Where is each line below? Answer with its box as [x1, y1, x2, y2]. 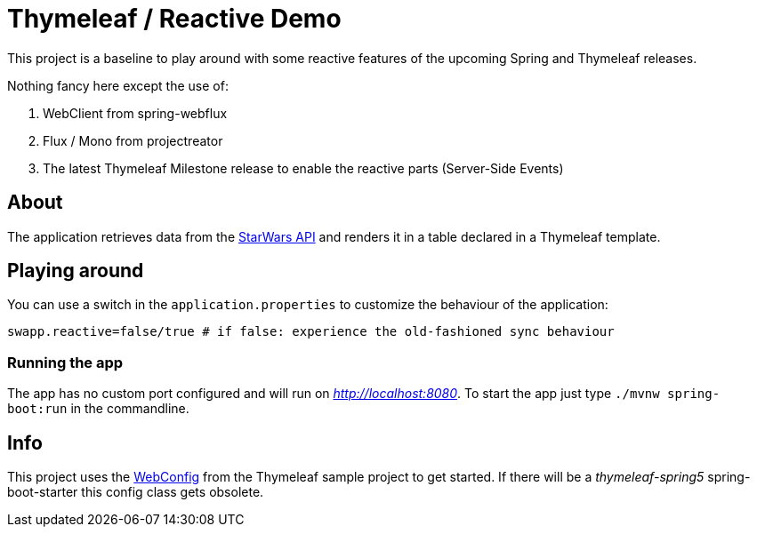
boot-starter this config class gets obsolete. [7, 484, 264, 500]
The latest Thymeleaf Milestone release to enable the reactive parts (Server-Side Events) [43, 160, 564, 176]
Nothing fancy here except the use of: [7, 77, 229, 93]
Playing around [7, 259, 144, 283]
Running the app [7, 353, 124, 371]
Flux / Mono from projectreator [43, 132, 223, 148]
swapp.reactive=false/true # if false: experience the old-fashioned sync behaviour [7, 324, 615, 339]
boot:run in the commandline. [7, 401, 189, 417]
